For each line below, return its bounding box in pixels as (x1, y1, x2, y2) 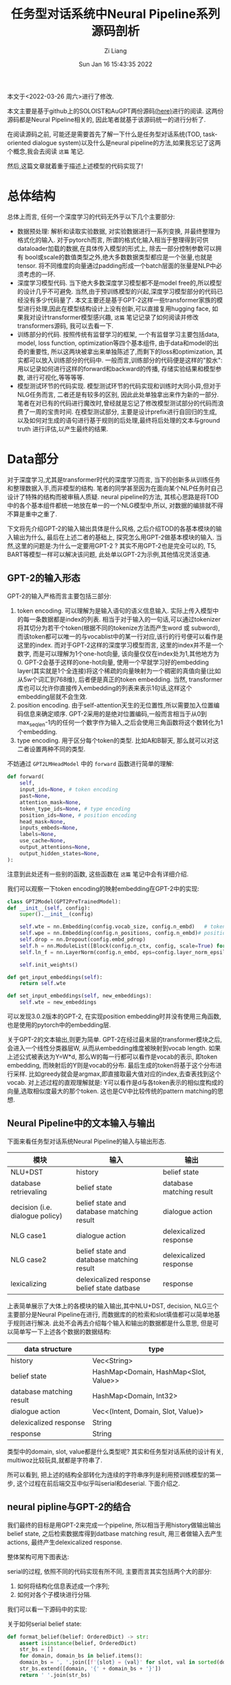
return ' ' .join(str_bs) (19, 1671, 91, 1678)
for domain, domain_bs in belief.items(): (19, 1653, 143, 1660)
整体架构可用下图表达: (7, 1552, 70, 1561)
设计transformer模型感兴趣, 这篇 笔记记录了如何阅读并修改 (35, 313, 199, 321)
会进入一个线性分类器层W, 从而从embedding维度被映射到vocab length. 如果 (7, 1044, 221, 1053)
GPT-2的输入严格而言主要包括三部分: (7, 592, 111, 600)
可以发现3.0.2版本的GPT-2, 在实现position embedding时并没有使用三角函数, (7, 1012, 221, 1021)
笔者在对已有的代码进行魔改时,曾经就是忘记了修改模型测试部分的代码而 (16, 399, 218, 407)
